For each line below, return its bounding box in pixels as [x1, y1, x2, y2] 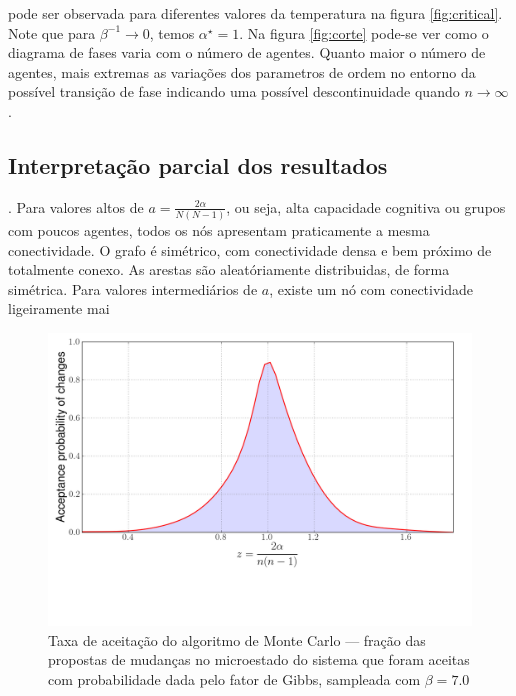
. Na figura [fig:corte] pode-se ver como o [239, 22, 489, 43]
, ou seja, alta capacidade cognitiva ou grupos [226, 196, 506, 217]
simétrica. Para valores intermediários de [8, 278, 258, 299]
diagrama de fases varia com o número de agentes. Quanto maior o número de [8, 42, 486, 63]
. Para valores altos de [8, 196, 144, 217]
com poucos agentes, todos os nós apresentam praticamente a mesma [8, 220, 430, 241]
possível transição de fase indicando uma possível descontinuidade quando [8, 81, 460, 102]
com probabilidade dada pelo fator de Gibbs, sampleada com [48, 668, 421, 689]
